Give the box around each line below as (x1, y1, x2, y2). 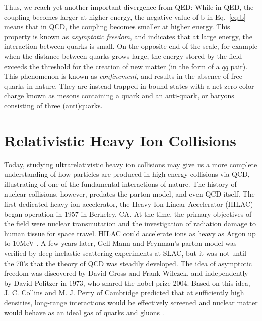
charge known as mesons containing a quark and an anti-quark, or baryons (4, 90, 234, 101)
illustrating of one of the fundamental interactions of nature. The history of (4, 178, 237, 189)
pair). (230, 60, 248, 71)
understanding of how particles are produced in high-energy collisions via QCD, (4, 169, 250, 179)
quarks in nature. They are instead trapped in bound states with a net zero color (4, 80, 254, 91)
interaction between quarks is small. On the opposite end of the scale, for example (4, 41, 257, 51)
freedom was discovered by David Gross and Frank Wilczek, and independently (4, 268, 248, 278)
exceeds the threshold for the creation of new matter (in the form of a (4, 60, 220, 71)
